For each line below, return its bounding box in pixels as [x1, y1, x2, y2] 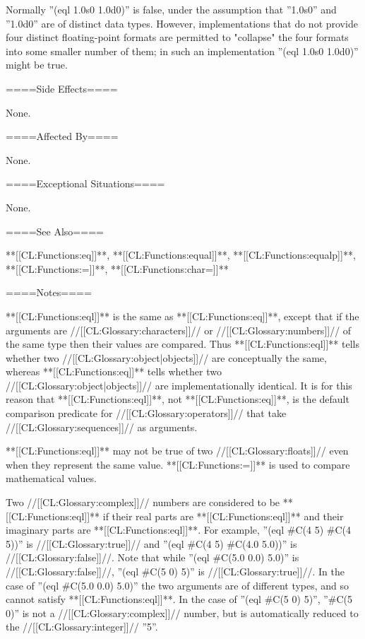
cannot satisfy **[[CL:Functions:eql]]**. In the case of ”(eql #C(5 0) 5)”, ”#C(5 [6, 592, 353, 606]
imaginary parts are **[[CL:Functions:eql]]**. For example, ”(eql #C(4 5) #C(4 [6, 522, 351, 537]
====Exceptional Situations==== [6, 176, 165, 191]
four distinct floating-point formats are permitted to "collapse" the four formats [6, 30, 349, 45]
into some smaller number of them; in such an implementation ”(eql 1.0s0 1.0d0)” [6, 43, 359, 58]
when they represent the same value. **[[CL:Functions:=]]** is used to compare [6, 457, 350, 471]
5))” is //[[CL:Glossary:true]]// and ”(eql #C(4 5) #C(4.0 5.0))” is [6, 536, 297, 551]
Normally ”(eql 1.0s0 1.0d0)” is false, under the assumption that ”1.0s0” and [6, 2, 337, 16]
